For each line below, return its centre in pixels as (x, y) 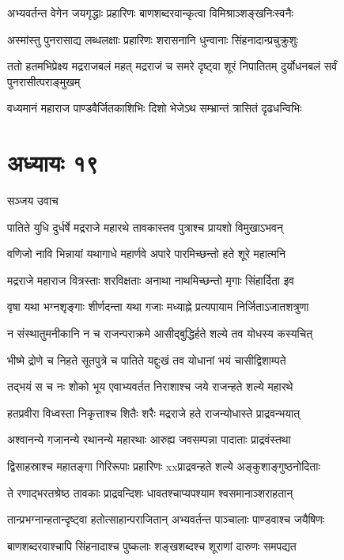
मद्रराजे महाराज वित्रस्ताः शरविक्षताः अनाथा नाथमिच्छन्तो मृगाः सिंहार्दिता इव (151, 280)
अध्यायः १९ (53, 163)
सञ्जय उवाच (33, 201)
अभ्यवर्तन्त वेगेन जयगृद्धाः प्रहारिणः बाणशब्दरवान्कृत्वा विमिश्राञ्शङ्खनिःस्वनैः (150, 13)
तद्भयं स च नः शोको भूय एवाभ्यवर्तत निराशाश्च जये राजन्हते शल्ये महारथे (150, 386)
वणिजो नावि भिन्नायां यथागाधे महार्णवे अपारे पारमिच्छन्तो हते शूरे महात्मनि (146, 254)
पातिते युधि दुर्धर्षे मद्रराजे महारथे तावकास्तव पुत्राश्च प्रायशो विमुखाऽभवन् (145, 227)
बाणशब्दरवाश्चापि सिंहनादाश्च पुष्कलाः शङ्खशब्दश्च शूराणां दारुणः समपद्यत (152, 545)
